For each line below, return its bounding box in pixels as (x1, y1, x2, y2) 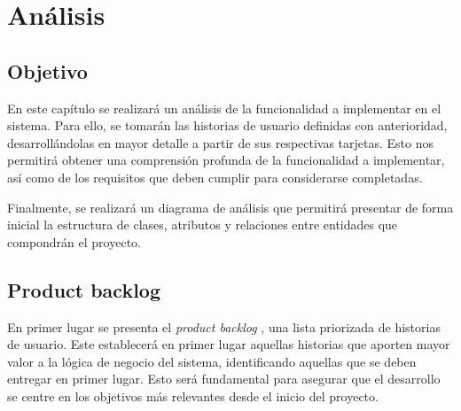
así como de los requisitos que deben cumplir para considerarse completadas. (7, 167, 423, 186)
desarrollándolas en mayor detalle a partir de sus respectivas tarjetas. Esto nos (7, 133, 434, 151)
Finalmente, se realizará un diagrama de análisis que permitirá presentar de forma (7, 198, 454, 216)
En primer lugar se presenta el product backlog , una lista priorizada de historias (7, 317, 441, 336)
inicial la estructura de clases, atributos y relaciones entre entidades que (7, 215, 398, 234)
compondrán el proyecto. (7, 232, 141, 251)
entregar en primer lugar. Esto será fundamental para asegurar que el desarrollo (7, 369, 441, 388)
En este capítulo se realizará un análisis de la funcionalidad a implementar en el (7, 98, 441, 117)
